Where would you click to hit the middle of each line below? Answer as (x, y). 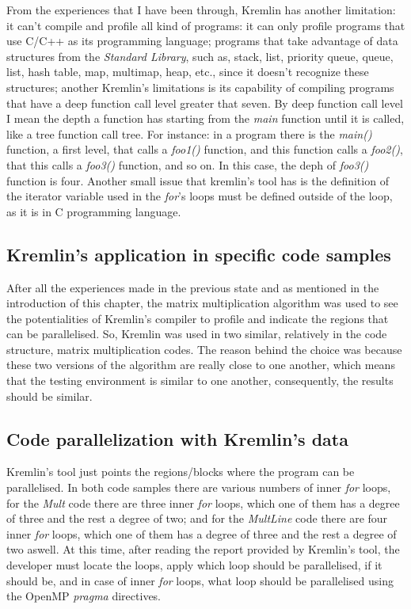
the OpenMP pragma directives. (84, 596)
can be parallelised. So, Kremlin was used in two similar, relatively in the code (197, 334)
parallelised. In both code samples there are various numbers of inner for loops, (199, 487)
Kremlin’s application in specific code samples (199, 254)
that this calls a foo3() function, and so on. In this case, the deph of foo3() (188, 164)
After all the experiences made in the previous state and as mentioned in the (193, 287)
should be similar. (49, 396)
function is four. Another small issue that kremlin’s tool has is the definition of (198, 180)
